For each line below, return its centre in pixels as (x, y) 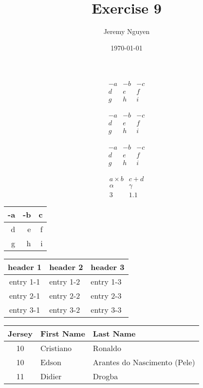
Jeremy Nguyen (127, 31)
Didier (51, 376)
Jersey (20, 333)
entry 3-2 (65, 309)
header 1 (25, 267)
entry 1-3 (106, 281)
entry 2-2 (65, 295)
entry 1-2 (65, 281)
